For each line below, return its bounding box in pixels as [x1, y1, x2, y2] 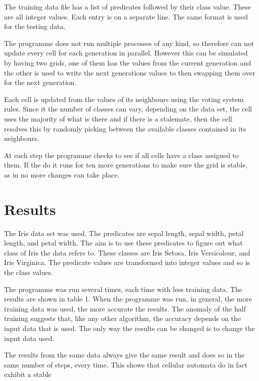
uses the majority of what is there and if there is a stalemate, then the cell [4, 113, 232, 123]
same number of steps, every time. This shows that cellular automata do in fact [4, 359, 248, 369]
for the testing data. [4, 21, 65, 31]
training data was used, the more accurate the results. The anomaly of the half [4, 303, 246, 313]
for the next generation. [4, 77, 76, 87]
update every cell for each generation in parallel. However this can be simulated [4, 47, 248, 58]
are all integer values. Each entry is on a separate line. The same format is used [4, 11, 248, 21]
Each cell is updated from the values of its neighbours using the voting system [4, 93, 244, 104]
